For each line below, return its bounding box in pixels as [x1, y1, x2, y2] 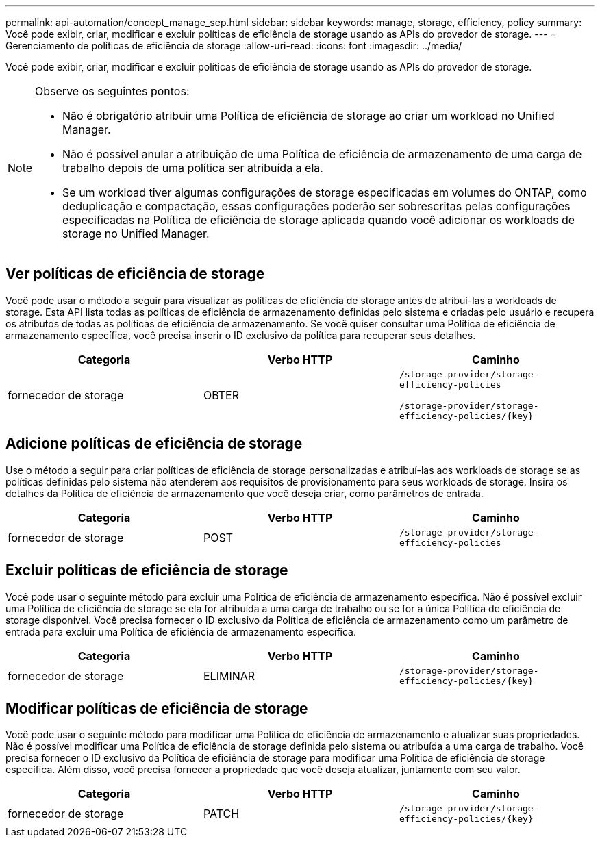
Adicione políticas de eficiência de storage [5, 435, 303, 453]
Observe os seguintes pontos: [35, 84, 190, 98]
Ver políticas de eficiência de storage [5, 265, 265, 283]
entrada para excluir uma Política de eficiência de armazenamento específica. [5, 625, 357, 638]
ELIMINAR [203, 668, 255, 683]
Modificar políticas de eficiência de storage [5, 699, 308, 717]
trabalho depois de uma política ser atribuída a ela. [62, 161, 323, 175]
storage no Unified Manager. [62, 227, 210, 240]
